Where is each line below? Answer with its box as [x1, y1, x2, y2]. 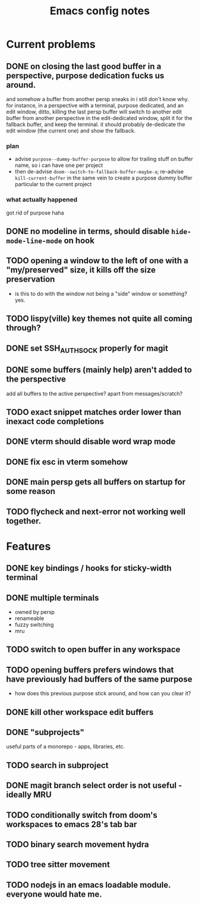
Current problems [6, 37, 96, 51]
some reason [6, 486, 55, 497]
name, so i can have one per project [14, 162, 103, 169]
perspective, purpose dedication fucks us [6, 70, 165, 81]
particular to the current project [14, 181, 92, 188]
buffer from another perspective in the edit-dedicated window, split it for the [6, 115, 193, 121]
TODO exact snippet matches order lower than [6, 407, 182, 417]
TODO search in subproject [6, 760, 109, 770]
